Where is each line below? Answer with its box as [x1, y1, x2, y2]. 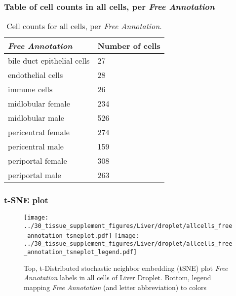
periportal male [8, 169, 61, 181]
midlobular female [8, 98, 70, 110]
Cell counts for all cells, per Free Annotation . [6, 20, 162, 32]
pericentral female [8, 126, 70, 138]
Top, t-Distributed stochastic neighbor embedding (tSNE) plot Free [24, 262, 228, 273]
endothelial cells [8, 69, 63, 81]
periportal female [8, 155, 67, 167]
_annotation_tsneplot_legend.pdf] [24, 249, 137, 256]
